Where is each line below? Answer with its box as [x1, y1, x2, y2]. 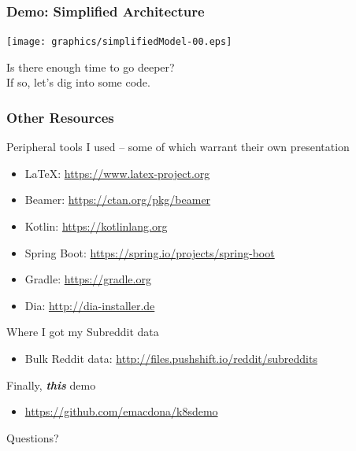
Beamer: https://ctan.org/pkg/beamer [24, 191, 211, 208]
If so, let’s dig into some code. [6, 74, 150, 91]
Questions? [6, 429, 59, 445]
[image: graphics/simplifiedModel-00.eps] [6, 36, 232, 48]
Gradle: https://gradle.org [24, 271, 151, 287]
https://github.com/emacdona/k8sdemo [24, 403, 218, 420]
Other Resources [6, 107, 114, 127]
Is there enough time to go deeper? [6, 58, 175, 75]
